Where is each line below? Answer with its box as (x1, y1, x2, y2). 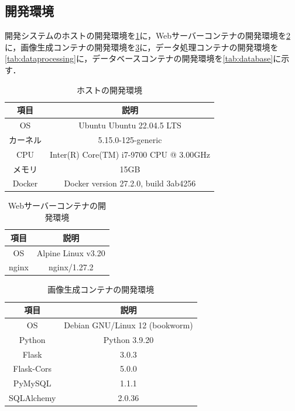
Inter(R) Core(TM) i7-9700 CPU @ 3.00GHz (50, 148, 210, 160)
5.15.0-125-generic (98, 133, 162, 145)
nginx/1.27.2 (48, 261, 94, 273)
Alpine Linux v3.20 (36, 246, 105, 259)
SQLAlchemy (9, 392, 56, 404)
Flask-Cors (13, 362, 52, 375)
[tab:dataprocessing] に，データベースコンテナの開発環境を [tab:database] (5, 52, 273, 64)
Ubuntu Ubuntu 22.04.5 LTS (78, 119, 181, 131)
